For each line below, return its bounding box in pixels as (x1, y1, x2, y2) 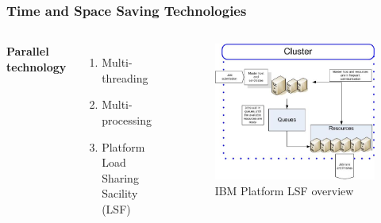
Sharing (102, 169, 139, 186)
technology (6, 58, 67, 75)
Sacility (102, 185, 138, 202)
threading (102, 69, 148, 86)
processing (102, 112, 152, 128)
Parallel (6, 43, 49, 60)
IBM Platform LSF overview (214, 182, 354, 198)
